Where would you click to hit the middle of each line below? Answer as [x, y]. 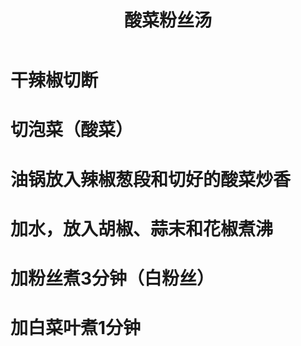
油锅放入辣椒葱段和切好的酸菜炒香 [151, 179]
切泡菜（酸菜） [72, 130]
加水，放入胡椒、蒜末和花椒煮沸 [142, 228]
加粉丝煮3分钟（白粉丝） [112, 278]
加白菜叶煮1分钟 [76, 328]
